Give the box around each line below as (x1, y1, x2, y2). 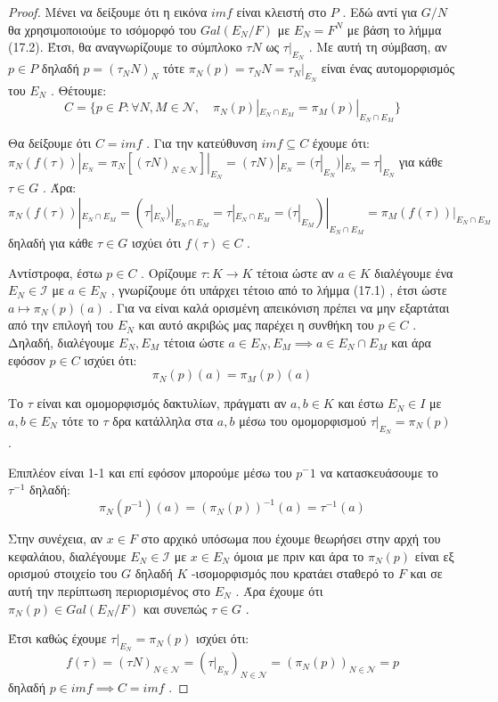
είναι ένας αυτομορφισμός (321, 59, 455, 78)
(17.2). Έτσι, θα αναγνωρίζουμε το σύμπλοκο (8, 37, 242, 56)
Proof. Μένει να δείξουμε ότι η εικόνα (8, 3, 208, 20)
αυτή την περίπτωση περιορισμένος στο (8, 582, 211, 600)
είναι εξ (414, 546, 454, 565)
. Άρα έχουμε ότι (235, 582, 323, 600)
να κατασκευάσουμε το (320, 462, 438, 481)
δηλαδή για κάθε (8, 233, 94, 251)
